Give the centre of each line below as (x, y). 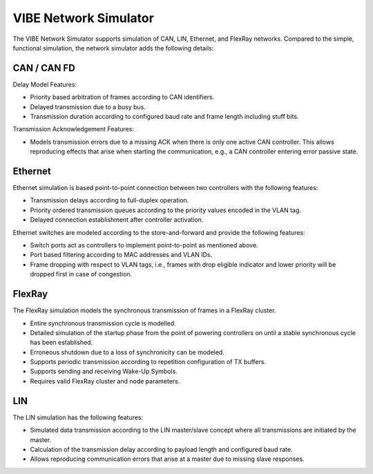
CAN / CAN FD (44, 68)
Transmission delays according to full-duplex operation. (109, 200)
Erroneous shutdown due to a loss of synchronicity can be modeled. (127, 352)
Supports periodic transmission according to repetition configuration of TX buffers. (148, 362)
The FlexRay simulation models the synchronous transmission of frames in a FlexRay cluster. (144, 310)
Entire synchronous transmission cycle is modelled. (103, 323)
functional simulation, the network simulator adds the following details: (113, 48)
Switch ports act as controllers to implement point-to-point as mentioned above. (144, 245)
